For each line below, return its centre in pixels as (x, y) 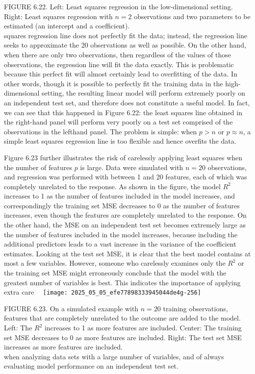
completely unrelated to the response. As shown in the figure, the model (112, 186)
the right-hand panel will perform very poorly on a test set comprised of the (118, 122)
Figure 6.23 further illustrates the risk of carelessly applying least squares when (123, 157)
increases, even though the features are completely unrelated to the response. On (125, 215)
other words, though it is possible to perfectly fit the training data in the (114, 83)
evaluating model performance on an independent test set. (91, 366)
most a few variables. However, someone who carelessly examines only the (115, 263)
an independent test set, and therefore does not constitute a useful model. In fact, (127, 102)
